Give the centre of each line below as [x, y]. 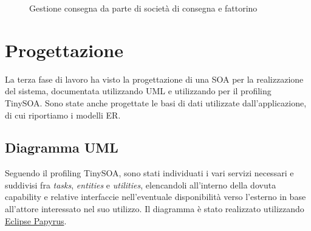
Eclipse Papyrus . [36, 220]
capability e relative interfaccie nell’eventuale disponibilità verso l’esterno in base [155, 197]
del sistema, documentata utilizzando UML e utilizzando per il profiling [138, 91]
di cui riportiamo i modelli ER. [63, 115]
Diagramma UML [62, 147]
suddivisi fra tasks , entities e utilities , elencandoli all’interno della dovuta [141, 184]
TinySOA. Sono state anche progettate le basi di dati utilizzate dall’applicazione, [156, 102]
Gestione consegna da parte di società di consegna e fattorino [143, 8]
